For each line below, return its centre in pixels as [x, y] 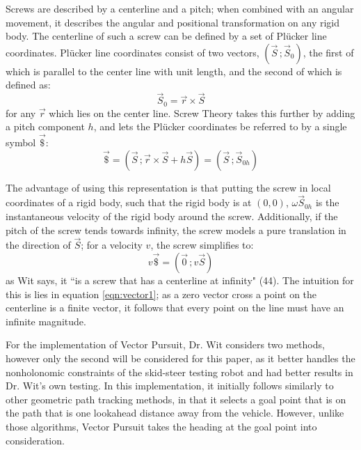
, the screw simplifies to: [202, 245]
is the [327, 202]
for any [21, 113]
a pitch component [45, 126]
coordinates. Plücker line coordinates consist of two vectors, [133, 52]
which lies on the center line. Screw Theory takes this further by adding [202, 113]
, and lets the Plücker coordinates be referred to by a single [220, 126]
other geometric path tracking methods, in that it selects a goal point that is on [176, 399]
